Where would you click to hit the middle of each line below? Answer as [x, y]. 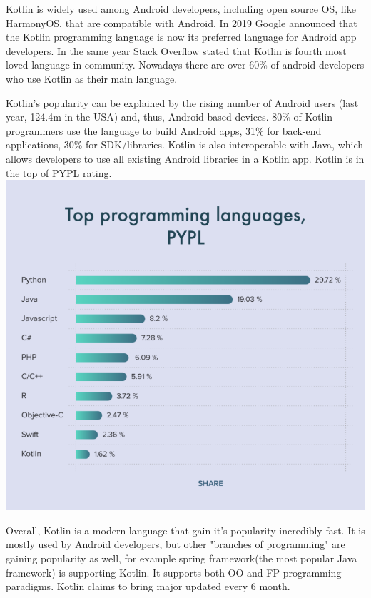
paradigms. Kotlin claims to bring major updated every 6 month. [148, 586]
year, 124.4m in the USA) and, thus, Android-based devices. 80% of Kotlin [169, 117]
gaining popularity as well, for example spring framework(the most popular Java [182, 558]
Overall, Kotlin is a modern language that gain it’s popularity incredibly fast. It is [185, 530]
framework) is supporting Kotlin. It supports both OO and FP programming [174, 572]
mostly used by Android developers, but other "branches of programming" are [176, 544]
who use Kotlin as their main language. [92, 78]
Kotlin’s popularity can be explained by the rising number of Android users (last [182, 102]
